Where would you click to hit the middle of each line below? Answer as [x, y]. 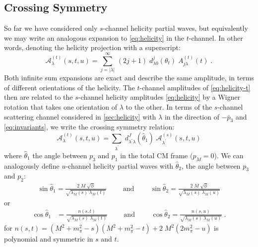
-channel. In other [216, 37]
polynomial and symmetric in [49, 239]
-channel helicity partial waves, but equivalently [175, 28]
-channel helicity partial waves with [120, 165]
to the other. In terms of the [169, 106]
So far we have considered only [51, 28]
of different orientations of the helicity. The [69, 87]
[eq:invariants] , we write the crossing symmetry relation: [89, 127]
